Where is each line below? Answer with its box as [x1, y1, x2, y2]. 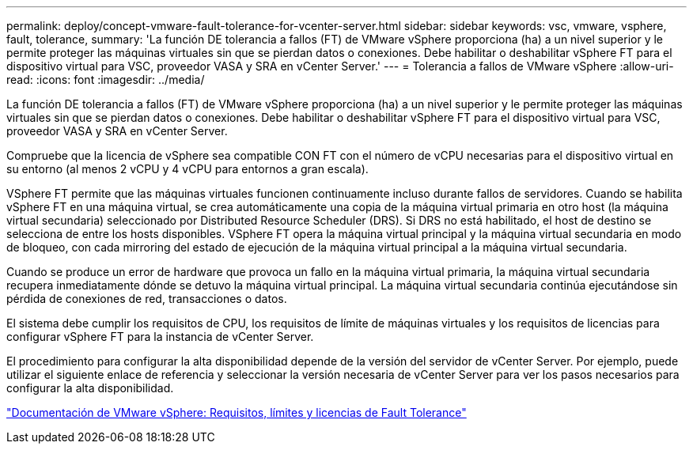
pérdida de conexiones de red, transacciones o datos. [6, 292, 287, 305]
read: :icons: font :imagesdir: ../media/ [6, 73, 205, 86]
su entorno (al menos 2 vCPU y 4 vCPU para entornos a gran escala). [6, 162, 369, 176]
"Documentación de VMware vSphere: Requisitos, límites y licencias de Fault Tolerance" [6, 406, 467, 419]
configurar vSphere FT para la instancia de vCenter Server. [6, 330, 314, 343]
